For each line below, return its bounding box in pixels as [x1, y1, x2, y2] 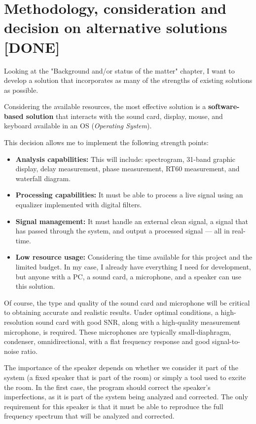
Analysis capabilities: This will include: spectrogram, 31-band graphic [15, 154, 236, 164]
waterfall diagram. [15, 173, 71, 183]
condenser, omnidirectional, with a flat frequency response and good [4, 336, 210, 347]
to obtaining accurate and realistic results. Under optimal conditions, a [4, 307, 219, 317]
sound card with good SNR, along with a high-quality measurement [36, 316, 241, 327]
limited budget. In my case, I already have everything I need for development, [15, 262, 251, 271]
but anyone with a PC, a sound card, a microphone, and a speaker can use [15, 271, 241, 281]
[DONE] [4, 37, 60, 57]
